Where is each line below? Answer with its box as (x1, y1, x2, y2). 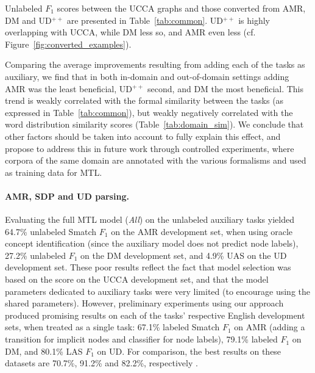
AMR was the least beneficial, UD (5, 82, 132, 95)
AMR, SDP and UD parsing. (5, 189, 129, 202)
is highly (238, 13, 270, 26)
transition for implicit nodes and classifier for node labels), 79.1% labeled (5, 333, 278, 346)
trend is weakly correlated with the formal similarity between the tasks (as (5, 94, 284, 107)
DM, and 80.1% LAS (5, 344, 83, 357)
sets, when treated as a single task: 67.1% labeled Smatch (5, 320, 220, 333)
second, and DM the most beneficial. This (147, 82, 304, 95)
